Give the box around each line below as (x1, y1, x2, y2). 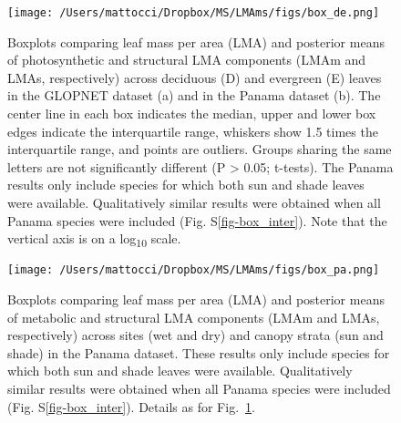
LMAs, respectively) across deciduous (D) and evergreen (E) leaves (7, 67, 382, 87)
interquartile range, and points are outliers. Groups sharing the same (7, 139, 392, 159)
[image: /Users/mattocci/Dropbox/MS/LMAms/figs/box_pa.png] (7, 263, 380, 277)
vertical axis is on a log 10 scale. (7, 229, 181, 250)
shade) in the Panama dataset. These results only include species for (7, 343, 390, 362)
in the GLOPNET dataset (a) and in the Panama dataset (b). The (7, 86, 381, 105)
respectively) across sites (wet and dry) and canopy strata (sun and (7, 325, 384, 345)
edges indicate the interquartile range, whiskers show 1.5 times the (7, 121, 378, 140)
